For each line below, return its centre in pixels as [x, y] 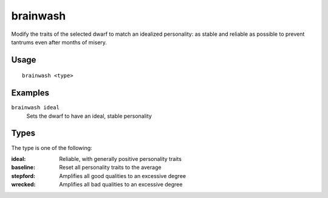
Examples [30, 93]
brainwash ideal [36, 108]
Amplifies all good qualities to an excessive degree [123, 176]
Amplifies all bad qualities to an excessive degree [121, 185]
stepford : [23, 176]
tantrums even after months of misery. [59, 42]
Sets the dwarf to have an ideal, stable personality [89, 116]
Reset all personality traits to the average [110, 168]
